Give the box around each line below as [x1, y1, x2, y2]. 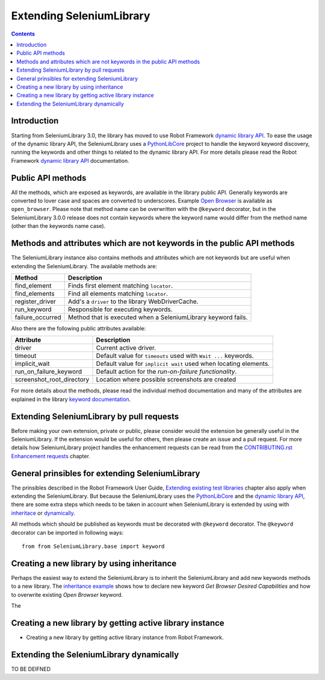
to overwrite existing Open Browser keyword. [11, 591, 123, 598]
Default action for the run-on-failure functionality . [96, 368, 237, 376]
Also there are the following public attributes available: [11, 324, 146, 332]
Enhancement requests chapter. [11, 452, 90, 459]
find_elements [14, 289, 55, 298]
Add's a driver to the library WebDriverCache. [67, 297, 199, 306]
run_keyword [14, 305, 52, 313]
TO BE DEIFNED [11, 665, 51, 672]
